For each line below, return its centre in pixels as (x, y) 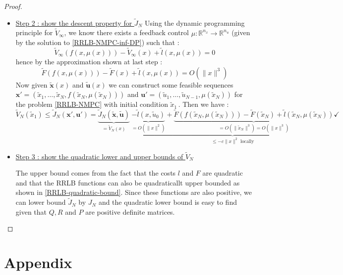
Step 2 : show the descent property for (74, 23)
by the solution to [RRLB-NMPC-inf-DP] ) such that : (97, 42)
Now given (31, 84)
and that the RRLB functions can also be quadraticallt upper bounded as (128, 182)
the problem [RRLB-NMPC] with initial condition (92, 104)
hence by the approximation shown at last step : (89, 62)
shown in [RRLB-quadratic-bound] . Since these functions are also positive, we (134, 192)
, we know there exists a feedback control (127, 32)
